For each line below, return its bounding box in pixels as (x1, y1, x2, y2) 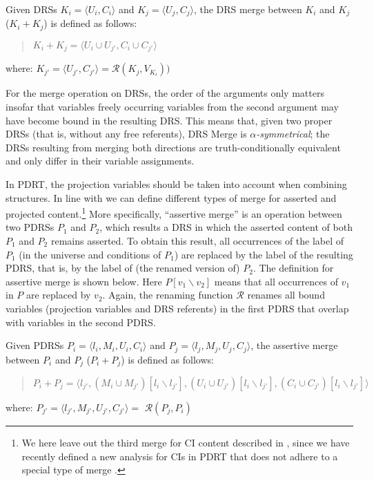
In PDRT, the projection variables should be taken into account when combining (6, 176, 347, 191)
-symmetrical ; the (256, 126, 330, 141)
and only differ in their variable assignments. (6, 153, 195, 168)
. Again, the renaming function (102, 287, 233, 302)
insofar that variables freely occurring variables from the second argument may (6, 99, 339, 113)
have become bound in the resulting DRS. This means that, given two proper (6, 113, 333, 127)
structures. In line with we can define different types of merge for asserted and (6, 190, 337, 205)
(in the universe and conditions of (19, 247, 161, 261)
